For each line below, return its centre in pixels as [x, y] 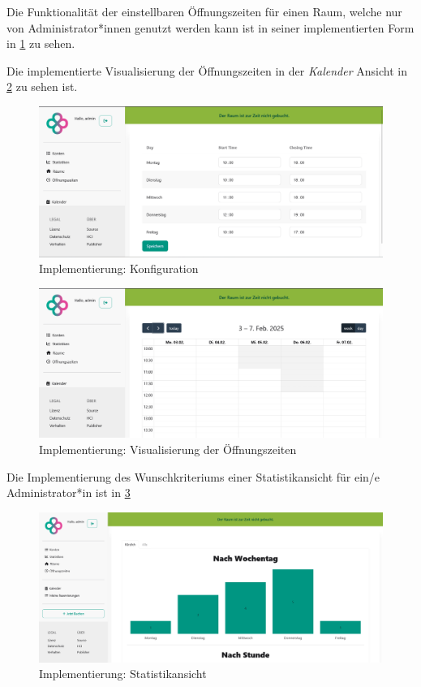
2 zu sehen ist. [42, 86]
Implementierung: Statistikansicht [123, 674]
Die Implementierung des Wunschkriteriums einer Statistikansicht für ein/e [193, 476]
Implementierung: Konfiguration [119, 268]
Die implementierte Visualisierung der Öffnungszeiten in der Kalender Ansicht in [207, 70]
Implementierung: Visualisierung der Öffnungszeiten [168, 449]
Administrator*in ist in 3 [69, 493]
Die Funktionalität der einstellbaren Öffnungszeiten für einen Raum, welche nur [204, 11]
